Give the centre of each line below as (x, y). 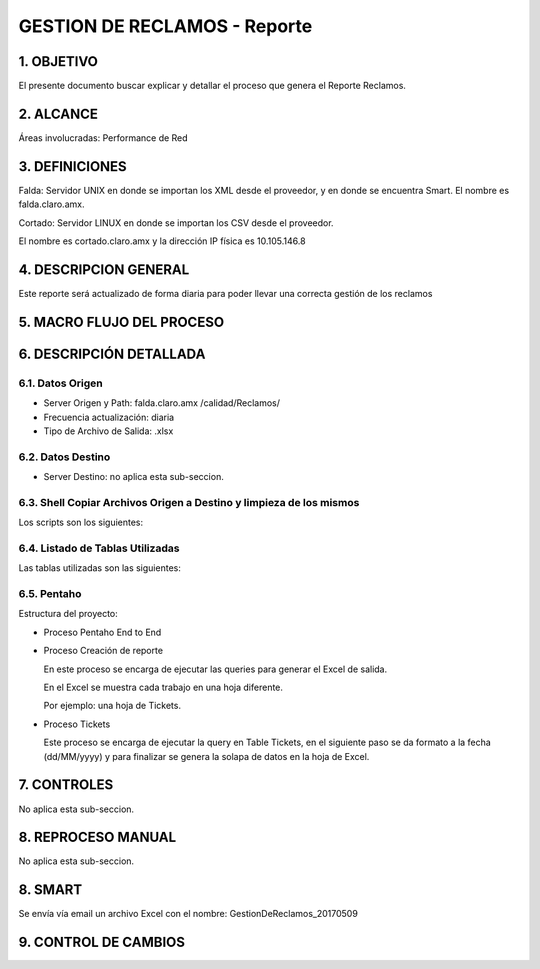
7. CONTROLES (66, 785)
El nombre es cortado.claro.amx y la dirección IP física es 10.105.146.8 (162, 241)
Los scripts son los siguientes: (81, 522)
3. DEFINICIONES (72, 166)
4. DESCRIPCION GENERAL (104, 269)
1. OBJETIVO (58, 61)
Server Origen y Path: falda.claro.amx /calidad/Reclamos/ (161, 403)
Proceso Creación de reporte (103, 651)
